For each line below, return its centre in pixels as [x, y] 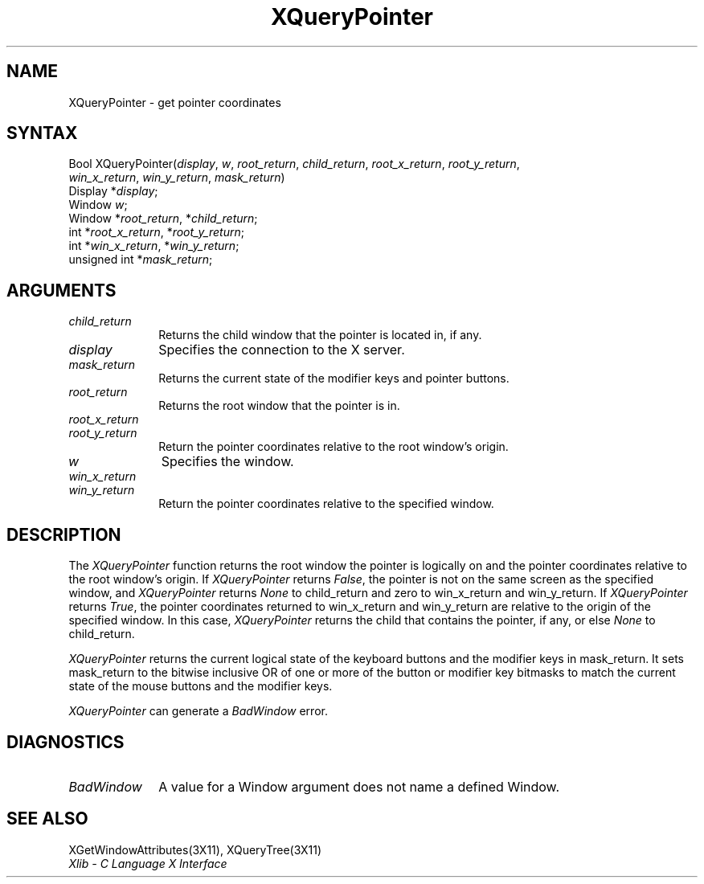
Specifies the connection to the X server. [282, 350]
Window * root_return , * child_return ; [163, 219]
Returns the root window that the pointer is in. [279, 406]
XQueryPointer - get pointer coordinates [175, 102]
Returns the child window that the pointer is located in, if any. [320, 335]
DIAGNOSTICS [65, 742]
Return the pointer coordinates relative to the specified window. [326, 504]
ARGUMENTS [61, 290]
